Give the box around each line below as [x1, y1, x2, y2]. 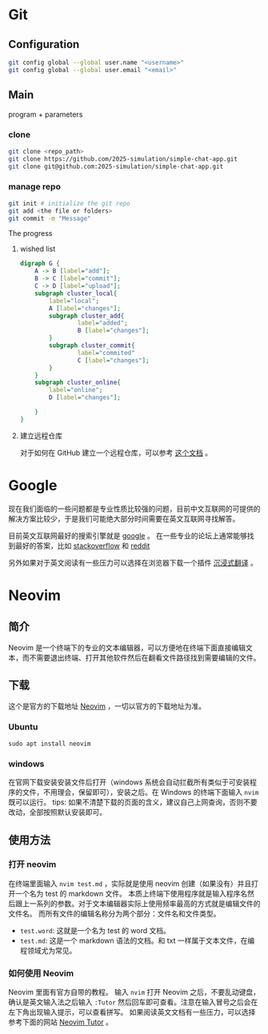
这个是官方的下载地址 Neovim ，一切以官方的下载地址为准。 [8, 701, 206, 711]
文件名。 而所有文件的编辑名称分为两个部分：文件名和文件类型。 [8, 908, 221, 918]
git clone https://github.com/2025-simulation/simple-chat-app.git [8, 154, 238, 163]
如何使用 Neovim [8, 968, 74, 979]
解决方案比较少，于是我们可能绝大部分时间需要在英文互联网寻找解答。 [8, 513, 240, 523]
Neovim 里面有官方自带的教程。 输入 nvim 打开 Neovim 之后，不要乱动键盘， [8, 988, 260, 997]
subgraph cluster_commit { [49, 341, 135, 349]
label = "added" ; [77, 319, 128, 327]
